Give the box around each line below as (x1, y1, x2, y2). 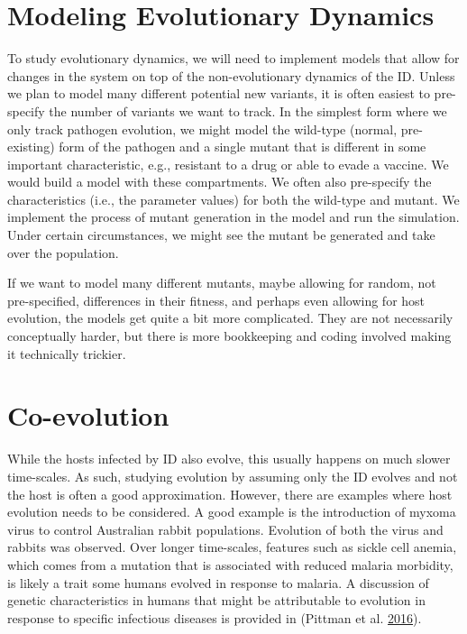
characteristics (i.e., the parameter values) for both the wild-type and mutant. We (7, 189, 460, 208)
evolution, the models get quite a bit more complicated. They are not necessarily (7, 308, 453, 327)
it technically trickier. (7, 344, 126, 363)
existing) (7, 137, 55, 156)
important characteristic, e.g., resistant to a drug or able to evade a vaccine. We (7, 154, 449, 173)
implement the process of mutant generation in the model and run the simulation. (7, 207, 460, 226)
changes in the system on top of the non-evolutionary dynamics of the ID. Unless (7, 66, 455, 85)
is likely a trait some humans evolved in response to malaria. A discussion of (7, 573, 429, 592)
